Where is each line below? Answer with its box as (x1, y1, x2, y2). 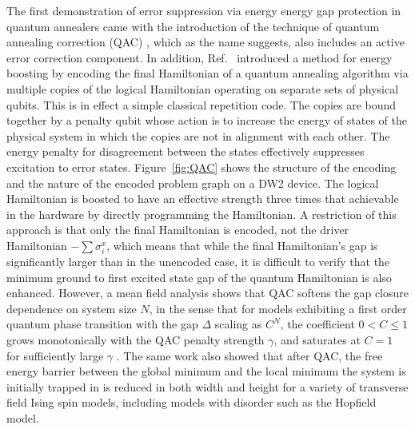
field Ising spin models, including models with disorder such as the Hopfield (6, 394, 377, 411)
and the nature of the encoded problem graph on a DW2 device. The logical (6, 174, 379, 191)
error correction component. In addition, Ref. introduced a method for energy (6, 49, 393, 66)
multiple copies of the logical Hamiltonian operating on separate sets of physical (6, 80, 399, 97)
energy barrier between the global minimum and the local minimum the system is (6, 363, 406, 379)
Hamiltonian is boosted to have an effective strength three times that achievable (6, 190, 399, 207)
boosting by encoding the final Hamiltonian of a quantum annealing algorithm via (6, 65, 409, 81)
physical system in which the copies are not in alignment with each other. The (6, 127, 390, 144)
